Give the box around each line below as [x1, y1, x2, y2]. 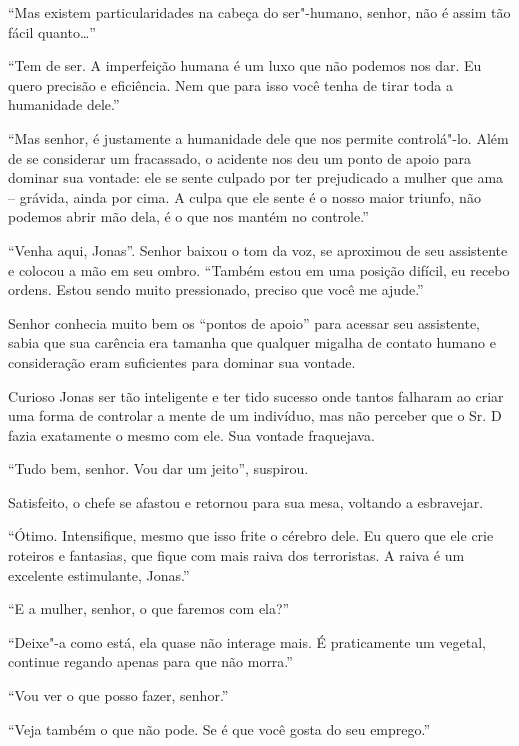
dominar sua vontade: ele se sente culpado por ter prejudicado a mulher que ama [8, 167, 504, 188]
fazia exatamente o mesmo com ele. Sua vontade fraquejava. [8, 424, 375, 445]
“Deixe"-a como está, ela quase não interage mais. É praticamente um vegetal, [8, 631, 486, 652]
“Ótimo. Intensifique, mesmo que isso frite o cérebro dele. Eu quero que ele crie [8, 525, 494, 546]
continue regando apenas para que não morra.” [8, 651, 293, 672]
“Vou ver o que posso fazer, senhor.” [8, 685, 229, 706]
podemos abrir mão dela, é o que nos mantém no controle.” [8, 206, 369, 227]
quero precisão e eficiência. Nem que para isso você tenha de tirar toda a [8, 74, 453, 95]
